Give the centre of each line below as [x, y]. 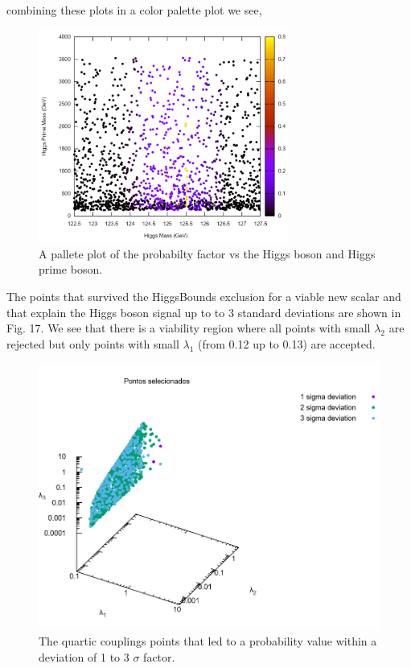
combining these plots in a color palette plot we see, [134, 10]
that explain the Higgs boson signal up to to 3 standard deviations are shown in [204, 312]
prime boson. [71, 269]
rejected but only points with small [93, 343]
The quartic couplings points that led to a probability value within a [208, 641]
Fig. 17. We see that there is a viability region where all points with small [189, 328]
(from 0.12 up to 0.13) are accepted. [287, 343]
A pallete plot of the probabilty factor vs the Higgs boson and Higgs [207, 253]
